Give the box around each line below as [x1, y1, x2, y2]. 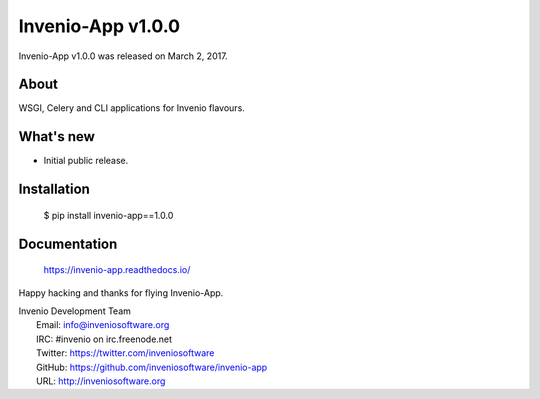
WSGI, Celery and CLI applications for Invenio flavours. [18, 102, 245, 114]
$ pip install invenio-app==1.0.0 [43, 209, 174, 221]
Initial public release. [43, 155, 129, 167]
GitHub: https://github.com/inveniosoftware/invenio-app [36, 361, 268, 373]
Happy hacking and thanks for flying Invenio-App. [18, 286, 224, 299]
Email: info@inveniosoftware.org [36, 319, 170, 331]
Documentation [18, 235, 118, 252]
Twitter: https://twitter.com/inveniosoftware [36, 347, 215, 359]
